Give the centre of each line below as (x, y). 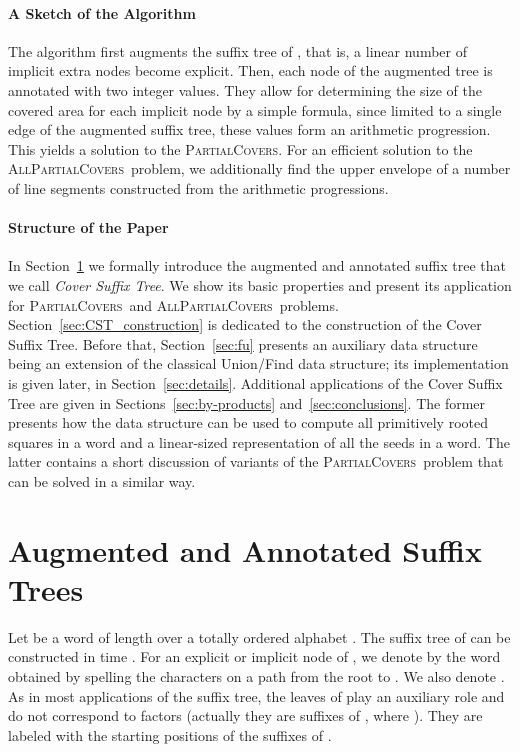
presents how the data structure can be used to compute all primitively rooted (248, 422)
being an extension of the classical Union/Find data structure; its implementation (258, 363)
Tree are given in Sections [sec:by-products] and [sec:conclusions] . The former (247, 402)
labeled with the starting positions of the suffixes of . (170, 734)
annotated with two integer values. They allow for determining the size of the (245, 89)
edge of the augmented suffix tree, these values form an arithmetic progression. (249, 129)
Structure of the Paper (88, 227)
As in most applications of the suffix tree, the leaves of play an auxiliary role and (256, 695)
